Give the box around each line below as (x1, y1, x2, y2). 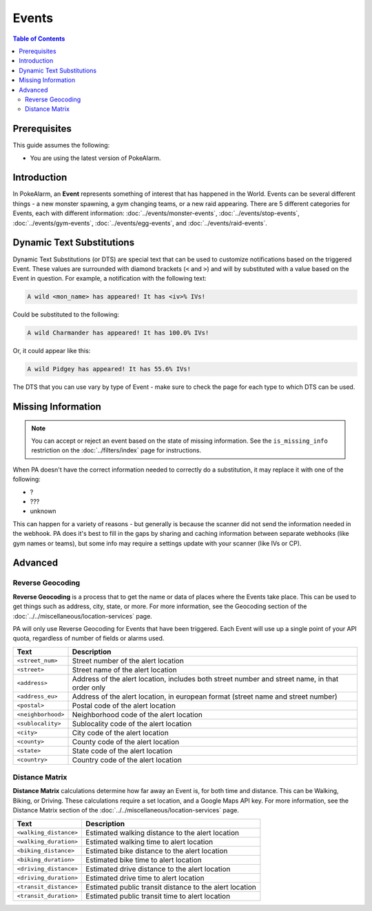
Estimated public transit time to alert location (85, 891, 231, 901)
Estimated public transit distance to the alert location (85, 882, 256, 892)
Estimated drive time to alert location (85, 873, 205, 883)
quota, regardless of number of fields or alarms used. (12, 634, 165, 643)
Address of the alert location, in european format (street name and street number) (72, 692, 338, 701)
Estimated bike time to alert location (85, 855, 203, 865)
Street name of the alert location (72, 665, 177, 674)
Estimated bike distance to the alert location (85, 845, 228, 855)
